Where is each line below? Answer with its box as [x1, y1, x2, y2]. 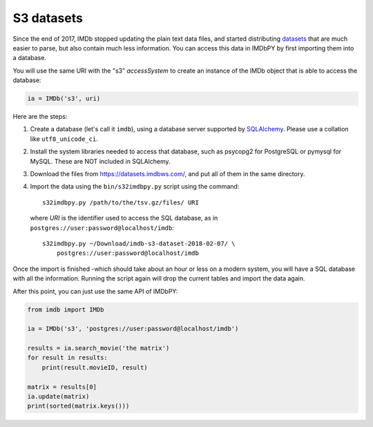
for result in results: [27, 354, 108, 362]
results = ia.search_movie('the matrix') [27, 344, 170, 352]
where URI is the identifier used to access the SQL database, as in [30, 214, 218, 222]
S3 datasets [12, 10, 83, 26]
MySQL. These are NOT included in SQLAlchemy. [30, 157, 171, 165]
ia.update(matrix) [27, 392, 90, 401]
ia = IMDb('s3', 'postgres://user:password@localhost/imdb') [27, 325, 239, 333]
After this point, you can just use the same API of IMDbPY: [12, 287, 178, 295]
